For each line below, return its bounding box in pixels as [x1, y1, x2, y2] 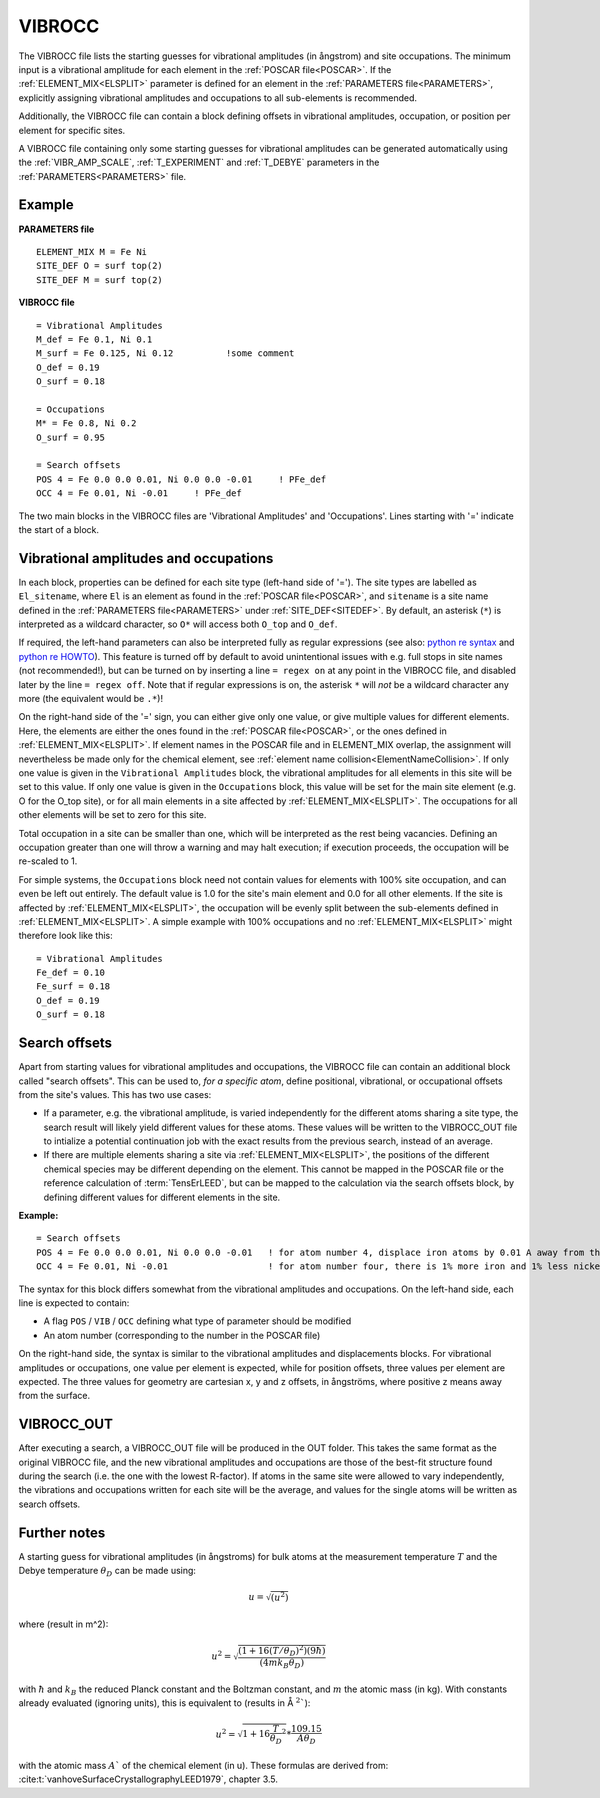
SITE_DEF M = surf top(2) [36, 274, 164, 285]
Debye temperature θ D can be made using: [18, 1565, 197, 1579]
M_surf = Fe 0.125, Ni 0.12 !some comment [36, 348, 295, 359]
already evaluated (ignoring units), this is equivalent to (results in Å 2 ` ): [18, 1696, 311, 1709]
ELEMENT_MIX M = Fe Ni [36, 246, 148, 257]
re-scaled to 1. [18, 855, 78, 867]
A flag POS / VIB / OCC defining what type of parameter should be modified [43, 1315, 352, 1327]
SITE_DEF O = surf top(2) [36, 260, 164, 272]
